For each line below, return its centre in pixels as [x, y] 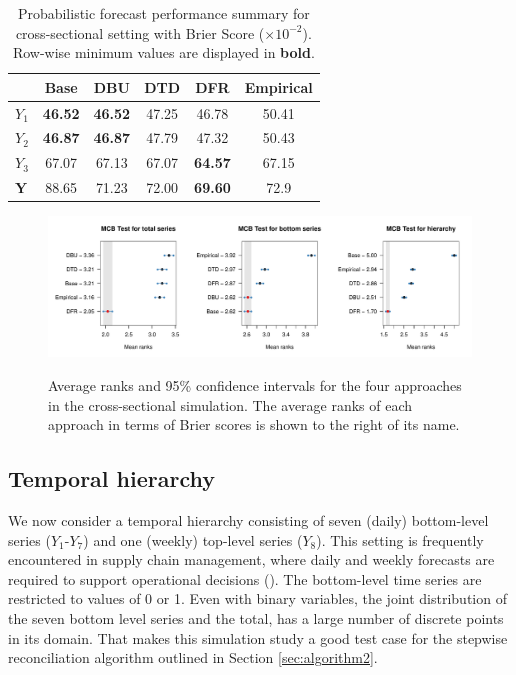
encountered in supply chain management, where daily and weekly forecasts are [251, 559]
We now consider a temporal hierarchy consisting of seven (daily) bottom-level [248, 520]
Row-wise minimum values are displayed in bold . [163, 52]
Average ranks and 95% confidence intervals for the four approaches [255, 385]
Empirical [278, 86]
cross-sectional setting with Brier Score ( [140, 32]
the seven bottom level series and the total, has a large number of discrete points [256, 617]
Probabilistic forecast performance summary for [163, 13]
